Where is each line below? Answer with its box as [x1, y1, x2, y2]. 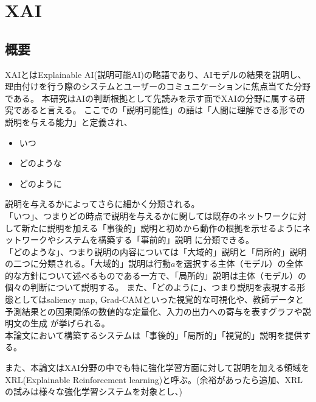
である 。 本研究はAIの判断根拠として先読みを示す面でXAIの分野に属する [5, 91, 297, 104]
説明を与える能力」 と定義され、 [5, 115, 132, 128]
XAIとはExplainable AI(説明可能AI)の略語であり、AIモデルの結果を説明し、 [5, 68, 306, 80]
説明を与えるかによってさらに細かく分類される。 [5, 197, 200, 210]
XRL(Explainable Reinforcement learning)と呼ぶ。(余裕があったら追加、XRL [5, 373, 303, 386]
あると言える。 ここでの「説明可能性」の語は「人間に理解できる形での [21, 104, 305, 116]
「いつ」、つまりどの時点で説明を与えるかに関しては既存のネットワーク [5, 209, 289, 222]
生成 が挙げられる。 [30, 317, 110, 330]
